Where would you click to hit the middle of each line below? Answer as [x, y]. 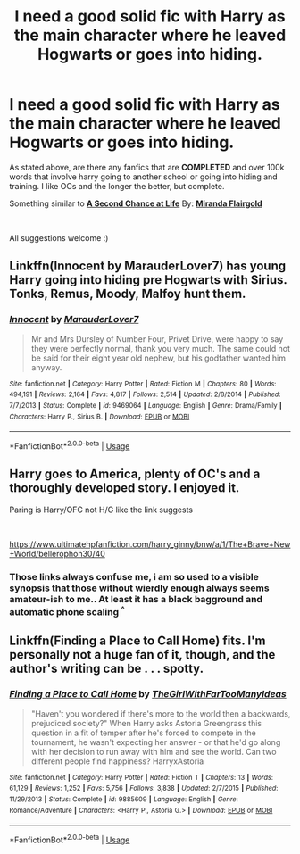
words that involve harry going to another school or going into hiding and [144, 177]
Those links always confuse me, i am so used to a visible [134, 576]
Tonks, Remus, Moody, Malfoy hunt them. [128, 294]
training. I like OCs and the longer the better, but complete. [117, 186]
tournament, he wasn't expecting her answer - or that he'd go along [156, 742]
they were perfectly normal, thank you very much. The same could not [160, 348]
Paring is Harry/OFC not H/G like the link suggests [101, 510]
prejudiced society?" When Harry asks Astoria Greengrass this [146, 723]
